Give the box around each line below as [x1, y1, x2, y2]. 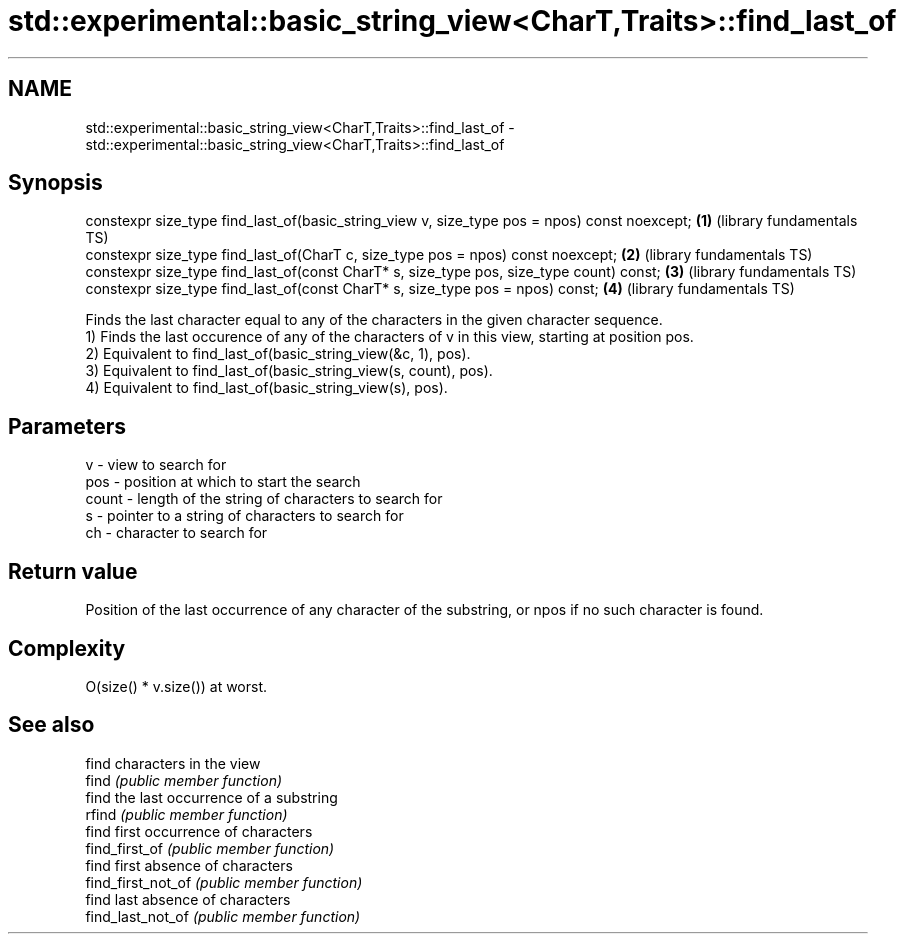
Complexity [8, 635, 126, 661]
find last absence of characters [85, 890, 291, 908]
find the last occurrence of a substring [85, 788, 338, 806]
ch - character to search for [85, 524, 268, 542]
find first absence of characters [85, 856, 293, 874]
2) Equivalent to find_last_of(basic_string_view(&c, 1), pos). [85, 345, 471, 363]
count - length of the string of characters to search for [85, 490, 443, 508]
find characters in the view [85, 754, 261, 772]
